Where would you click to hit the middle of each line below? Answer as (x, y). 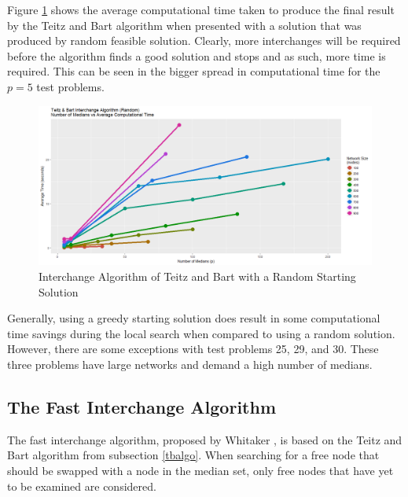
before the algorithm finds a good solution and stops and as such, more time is (197, 55)
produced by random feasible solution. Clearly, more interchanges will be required (204, 40)
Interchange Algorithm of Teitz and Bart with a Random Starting (197, 276)
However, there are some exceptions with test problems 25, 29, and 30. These (193, 349)
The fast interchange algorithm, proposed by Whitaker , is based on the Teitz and (205, 439)
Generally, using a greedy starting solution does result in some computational (194, 318)
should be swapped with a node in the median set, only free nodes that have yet (200, 470)
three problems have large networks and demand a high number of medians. (190, 364)
